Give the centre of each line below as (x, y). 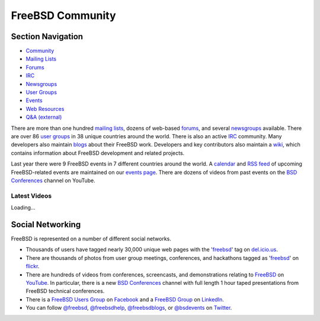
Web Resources (45, 109)
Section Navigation (47, 36)
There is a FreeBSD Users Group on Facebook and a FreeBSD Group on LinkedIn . (125, 299)
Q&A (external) (44, 117)
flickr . (33, 266)
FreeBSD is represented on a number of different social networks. (91, 239)
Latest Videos (31, 196)
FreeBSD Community (63, 15)
